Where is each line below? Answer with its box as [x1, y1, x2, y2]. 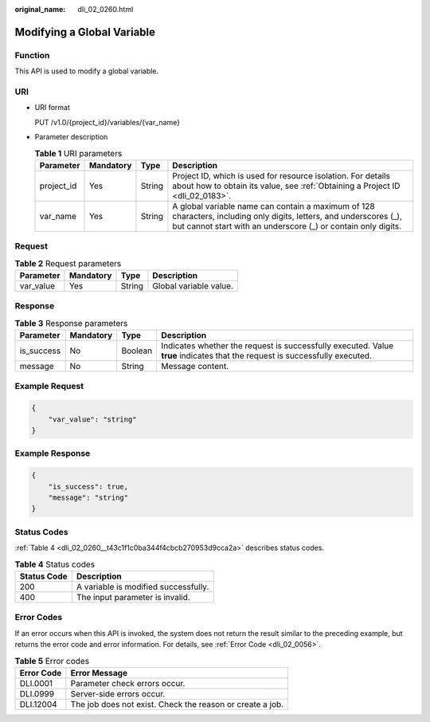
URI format [34, 103, 71, 112]
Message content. [161, 361, 229, 372]
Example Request [14, 381, 84, 392]
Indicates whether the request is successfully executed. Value [161, 340, 394, 351]
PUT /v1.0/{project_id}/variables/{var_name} [34, 117, 181, 127]
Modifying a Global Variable [14, 25, 155, 39]
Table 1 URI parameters [34, 147, 123, 159]
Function [14, 49, 50, 61]
